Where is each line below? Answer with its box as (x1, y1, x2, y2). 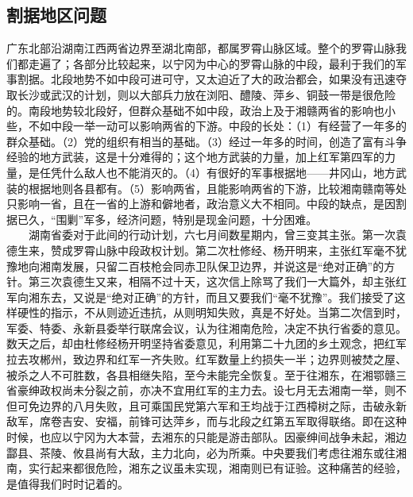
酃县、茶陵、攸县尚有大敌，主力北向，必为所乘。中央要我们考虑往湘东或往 (6, 444, 396, 460)
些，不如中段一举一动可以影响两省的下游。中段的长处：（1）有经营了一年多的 (6, 118, 407, 134)
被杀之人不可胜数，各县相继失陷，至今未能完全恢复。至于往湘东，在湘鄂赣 (6, 366, 396, 383)
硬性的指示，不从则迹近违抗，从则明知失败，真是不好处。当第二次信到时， (17, 304, 407, 321)
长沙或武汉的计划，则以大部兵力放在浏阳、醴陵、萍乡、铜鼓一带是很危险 (17, 86, 396, 102)
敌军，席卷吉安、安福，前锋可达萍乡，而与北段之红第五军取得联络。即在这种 (6, 413, 407, 430)
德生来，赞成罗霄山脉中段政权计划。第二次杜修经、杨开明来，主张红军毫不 (6, 241, 396, 258)
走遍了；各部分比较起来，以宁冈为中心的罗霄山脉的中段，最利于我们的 (28, 55, 396, 71)
